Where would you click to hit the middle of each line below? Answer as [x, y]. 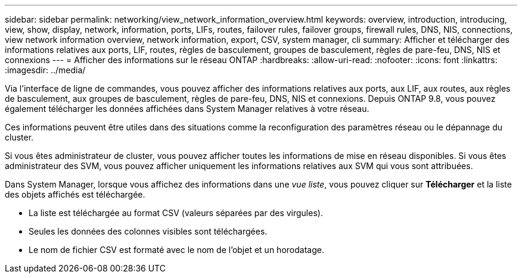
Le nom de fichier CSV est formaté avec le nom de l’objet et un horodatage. [176, 250]
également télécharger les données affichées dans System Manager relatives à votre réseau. [187, 109]
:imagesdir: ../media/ [45, 70]
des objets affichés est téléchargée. [75, 194]
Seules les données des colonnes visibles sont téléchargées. [148, 231]
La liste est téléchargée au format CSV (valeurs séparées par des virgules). [176, 213]
